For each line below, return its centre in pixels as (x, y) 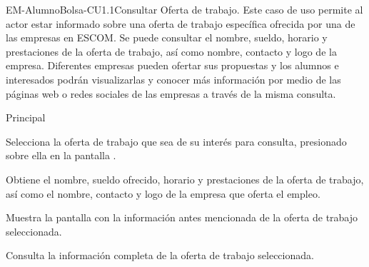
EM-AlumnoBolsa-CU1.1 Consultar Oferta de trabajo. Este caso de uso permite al (184, 9)
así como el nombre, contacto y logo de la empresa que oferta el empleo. (163, 193)
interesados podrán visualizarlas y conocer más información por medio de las (173, 79)
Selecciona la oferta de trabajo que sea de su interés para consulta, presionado (176, 141)
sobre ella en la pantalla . (61, 155)
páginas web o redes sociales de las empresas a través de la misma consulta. (171, 93)
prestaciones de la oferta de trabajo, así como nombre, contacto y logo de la (171, 51)
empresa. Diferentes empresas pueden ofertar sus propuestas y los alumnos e (172, 65)
